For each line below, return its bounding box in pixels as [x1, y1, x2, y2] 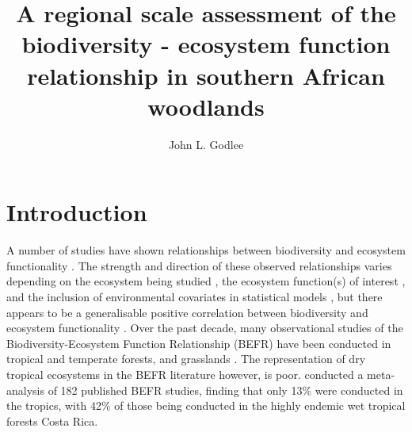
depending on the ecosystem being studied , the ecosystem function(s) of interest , [6, 273, 406, 289]
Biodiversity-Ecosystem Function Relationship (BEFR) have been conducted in [6, 335, 391, 351]
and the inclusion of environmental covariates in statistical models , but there [6, 289, 383, 304]
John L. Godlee [168, 136, 244, 152]
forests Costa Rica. [6, 412, 98, 429]
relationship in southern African [27, 59, 385, 91]
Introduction [6, 196, 147, 228]
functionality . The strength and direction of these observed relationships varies [6, 257, 392, 273]
